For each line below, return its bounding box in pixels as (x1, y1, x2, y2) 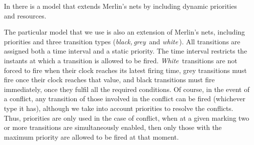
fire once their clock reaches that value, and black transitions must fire (4, 74, 215, 85)
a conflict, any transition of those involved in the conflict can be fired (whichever (4, 93, 246, 104)
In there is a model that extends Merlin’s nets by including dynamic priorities (4, 1, 237, 11)
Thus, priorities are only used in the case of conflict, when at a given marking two (4, 112, 250, 123)
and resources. (4, 10, 46, 20)
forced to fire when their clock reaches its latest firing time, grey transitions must (4, 65, 247, 75)
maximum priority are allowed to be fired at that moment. (4, 131, 179, 142)
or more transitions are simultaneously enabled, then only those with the (4, 122, 222, 132)
